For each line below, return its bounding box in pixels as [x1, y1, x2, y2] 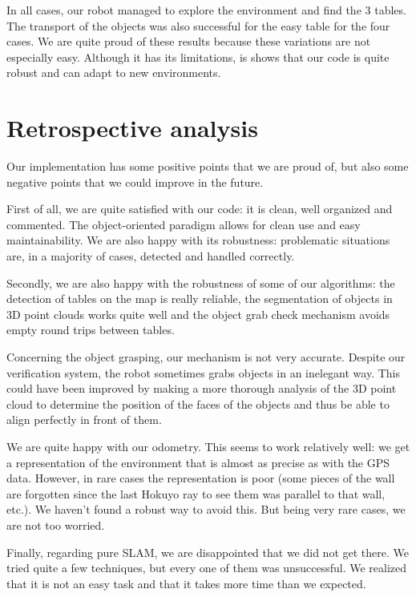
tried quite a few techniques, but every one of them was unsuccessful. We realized [6, 559, 407, 576]
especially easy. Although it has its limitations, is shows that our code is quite [6, 48, 390, 65]
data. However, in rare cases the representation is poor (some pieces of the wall [6, 470, 395, 486]
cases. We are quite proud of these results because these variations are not [6, 33, 371, 50]
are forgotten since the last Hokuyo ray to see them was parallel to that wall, [6, 485, 386, 502]
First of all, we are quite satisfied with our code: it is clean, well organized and [6, 200, 393, 217]
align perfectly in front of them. [6, 411, 162, 428]
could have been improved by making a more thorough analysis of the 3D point [6, 380, 397, 397]
